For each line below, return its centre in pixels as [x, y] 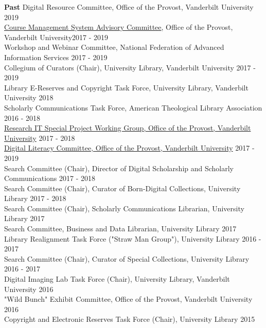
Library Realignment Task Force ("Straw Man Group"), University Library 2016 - [133, 238]
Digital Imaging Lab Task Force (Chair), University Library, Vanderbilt [117, 279]
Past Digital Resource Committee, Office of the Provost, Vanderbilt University [129, 7]
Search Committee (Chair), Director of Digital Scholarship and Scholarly [119, 168]
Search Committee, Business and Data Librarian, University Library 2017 [120, 229]
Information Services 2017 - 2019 [56, 57]
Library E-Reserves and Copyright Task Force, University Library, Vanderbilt [126, 87]
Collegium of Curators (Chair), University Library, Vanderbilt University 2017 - [130, 67]
